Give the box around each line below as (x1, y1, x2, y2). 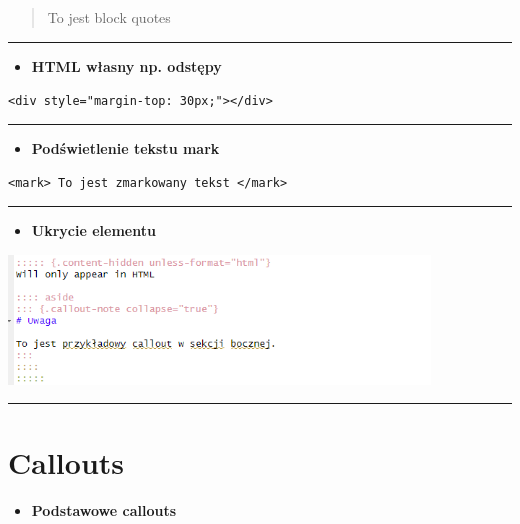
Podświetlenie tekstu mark (31, 137, 220, 158)
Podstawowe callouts (31, 500, 177, 521)
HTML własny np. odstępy (31, 55, 222, 76)
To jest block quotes (47, 7, 171, 27)
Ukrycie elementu (31, 220, 156, 241)
